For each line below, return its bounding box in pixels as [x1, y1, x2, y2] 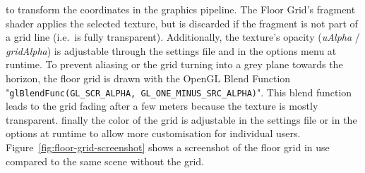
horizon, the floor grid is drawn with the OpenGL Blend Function [6, 70, 291, 85]
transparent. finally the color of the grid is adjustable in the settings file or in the [6, 112, 357, 127]
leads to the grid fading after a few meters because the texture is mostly [6, 98, 318, 113]
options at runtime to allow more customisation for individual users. [6, 126, 301, 141]
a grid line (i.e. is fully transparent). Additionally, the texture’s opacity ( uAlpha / [6, 30, 360, 44]
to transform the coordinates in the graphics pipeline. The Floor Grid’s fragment [6, 2, 356, 16]
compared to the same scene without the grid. [6, 153, 204, 168]
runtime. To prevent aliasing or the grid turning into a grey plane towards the [6, 57, 343, 72]
